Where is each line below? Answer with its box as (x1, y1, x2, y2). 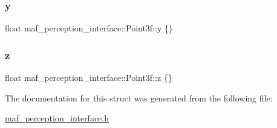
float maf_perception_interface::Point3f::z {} (5, 71, 172, 84)
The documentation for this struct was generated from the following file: (5, 91, 273, 104)
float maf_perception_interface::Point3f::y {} (5, 22, 173, 34)
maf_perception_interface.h (5, 112, 109, 124)
